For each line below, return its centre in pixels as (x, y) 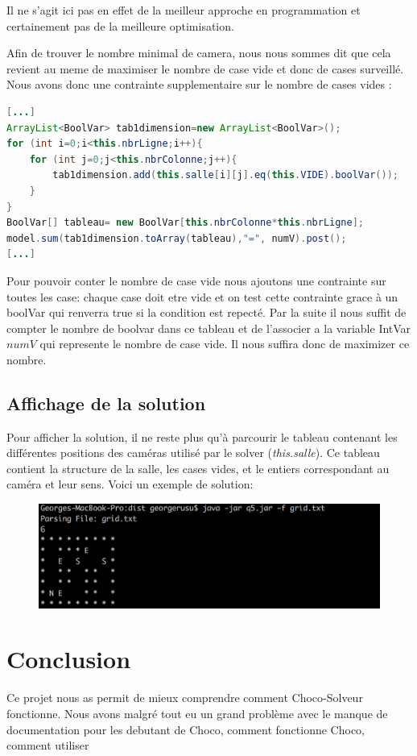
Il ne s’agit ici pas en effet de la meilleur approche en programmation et (184, 10)
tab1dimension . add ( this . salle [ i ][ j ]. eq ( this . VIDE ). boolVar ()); (225, 175)
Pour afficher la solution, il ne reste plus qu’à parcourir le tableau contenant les (202, 436)
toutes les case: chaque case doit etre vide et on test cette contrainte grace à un (202, 296)
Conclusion (69, 659)
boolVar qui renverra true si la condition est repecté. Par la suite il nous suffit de (206, 312)
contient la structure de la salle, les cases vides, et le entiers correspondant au (198, 468)
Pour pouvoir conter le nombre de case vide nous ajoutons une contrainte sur (196, 280)
